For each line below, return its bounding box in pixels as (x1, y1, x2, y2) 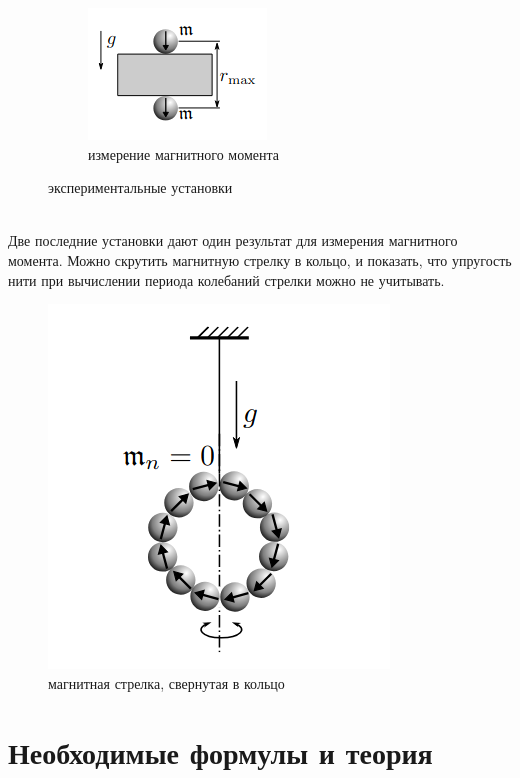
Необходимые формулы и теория (8, 731, 433, 772)
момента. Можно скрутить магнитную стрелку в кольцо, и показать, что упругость (8, 249, 512, 270)
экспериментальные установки (48, 177, 233, 198)
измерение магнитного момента (88, 143, 280, 164)
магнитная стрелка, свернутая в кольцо (48, 672, 285, 693)
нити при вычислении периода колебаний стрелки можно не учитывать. (8, 269, 445, 290)
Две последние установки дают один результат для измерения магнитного (8, 230, 458, 251)
